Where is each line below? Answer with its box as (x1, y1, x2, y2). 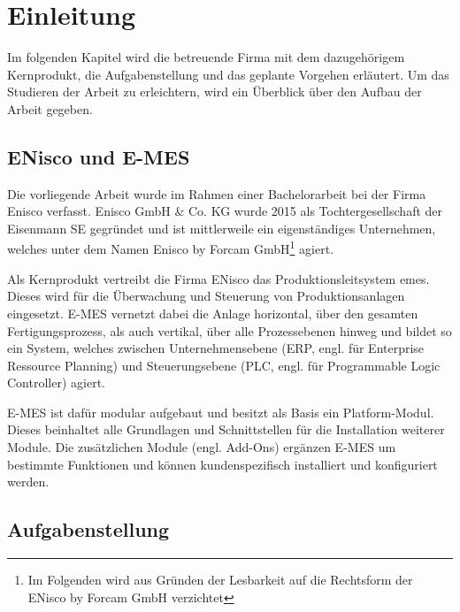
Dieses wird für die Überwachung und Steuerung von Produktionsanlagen (7, 287, 405, 305)
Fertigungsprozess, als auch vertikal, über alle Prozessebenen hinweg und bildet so (7, 321, 452, 340)
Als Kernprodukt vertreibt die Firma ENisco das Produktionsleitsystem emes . (7, 269, 430, 287)
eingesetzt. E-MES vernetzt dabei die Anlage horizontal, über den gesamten (7, 303, 418, 322)
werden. (7, 472, 50, 491)
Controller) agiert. (7, 373, 105, 392)
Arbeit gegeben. (7, 99, 93, 118)
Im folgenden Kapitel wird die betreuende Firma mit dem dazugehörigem (7, 48, 405, 66)
